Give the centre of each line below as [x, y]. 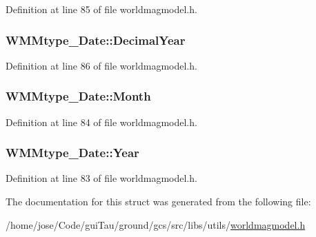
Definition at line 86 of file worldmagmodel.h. [101, 65]
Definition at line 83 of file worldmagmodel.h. [101, 178]
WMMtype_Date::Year [72, 153]
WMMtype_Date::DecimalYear [96, 40]
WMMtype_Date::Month [78, 96]
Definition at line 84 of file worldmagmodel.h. [101, 122]
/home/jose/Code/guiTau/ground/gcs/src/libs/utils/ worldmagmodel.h [156, 224]
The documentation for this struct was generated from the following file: [158, 202]
